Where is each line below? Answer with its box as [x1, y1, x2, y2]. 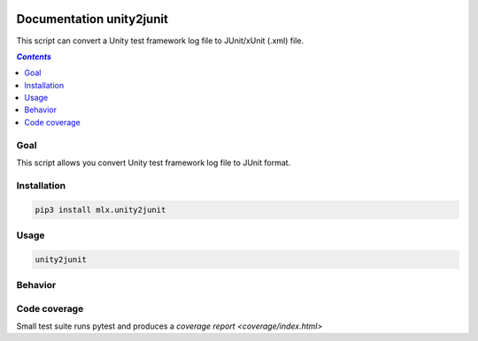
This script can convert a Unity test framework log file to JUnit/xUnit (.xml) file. [16, 35, 305, 46]
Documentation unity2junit [16, 11, 168, 27]
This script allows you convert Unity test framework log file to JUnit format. [16, 157, 291, 168]
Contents [16, 51, 52, 62]
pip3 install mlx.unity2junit [35, 204, 166, 215]
